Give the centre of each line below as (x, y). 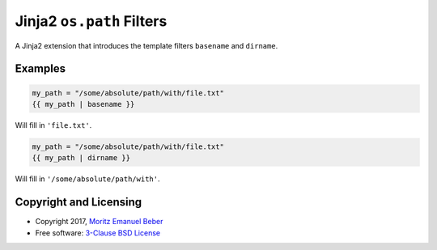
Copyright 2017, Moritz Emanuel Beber (99, 222)
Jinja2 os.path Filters (91, 21)
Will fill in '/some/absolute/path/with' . (87, 179)
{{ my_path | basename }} (83, 104)
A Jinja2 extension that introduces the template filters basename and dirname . (146, 45)
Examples (40, 69)
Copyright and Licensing (78, 202)
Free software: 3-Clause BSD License (98, 233)
